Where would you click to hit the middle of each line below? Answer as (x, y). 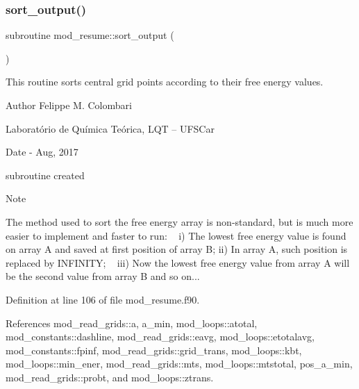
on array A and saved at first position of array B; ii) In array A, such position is (177, 249)
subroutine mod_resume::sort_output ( (90, 35)
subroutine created (45, 175)
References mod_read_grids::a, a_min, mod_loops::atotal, (132, 323)
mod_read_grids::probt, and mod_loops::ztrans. (110, 377)
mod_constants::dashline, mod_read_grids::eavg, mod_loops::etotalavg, (160, 337)
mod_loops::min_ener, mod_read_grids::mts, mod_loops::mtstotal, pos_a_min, (179, 364)
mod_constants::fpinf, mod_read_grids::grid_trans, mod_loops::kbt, (154, 350)
